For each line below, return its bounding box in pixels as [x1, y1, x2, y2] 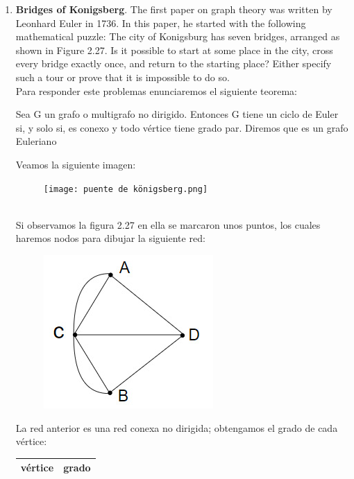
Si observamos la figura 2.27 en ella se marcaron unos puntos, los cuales [15, 217, 321, 232]
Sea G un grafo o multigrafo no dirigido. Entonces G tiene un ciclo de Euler [15, 107, 339, 121]
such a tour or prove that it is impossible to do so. [15, 69, 230, 84]
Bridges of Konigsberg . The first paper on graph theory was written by [15, 2, 332, 16]
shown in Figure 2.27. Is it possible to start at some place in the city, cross [15, 42, 333, 57]
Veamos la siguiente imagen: [15, 157, 136, 171]
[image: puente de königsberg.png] [43, 184, 208, 194]
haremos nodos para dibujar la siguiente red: [15, 231, 205, 245]
